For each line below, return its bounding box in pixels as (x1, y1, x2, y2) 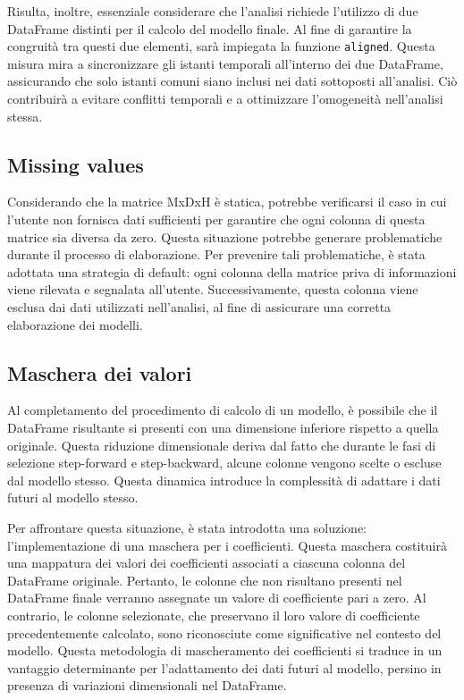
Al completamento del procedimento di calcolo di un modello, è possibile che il (7, 401, 438, 419)
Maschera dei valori (7, 358, 192, 386)
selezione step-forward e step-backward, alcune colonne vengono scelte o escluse (7, 453, 442, 472)
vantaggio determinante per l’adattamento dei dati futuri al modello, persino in (7, 658, 442, 677)
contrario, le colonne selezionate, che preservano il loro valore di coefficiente (7, 605, 420, 624)
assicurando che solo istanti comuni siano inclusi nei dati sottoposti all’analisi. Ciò (7, 72, 458, 90)
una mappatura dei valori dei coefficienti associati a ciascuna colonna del (7, 553, 406, 572)
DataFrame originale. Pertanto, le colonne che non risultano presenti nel (7, 570, 402, 589)
